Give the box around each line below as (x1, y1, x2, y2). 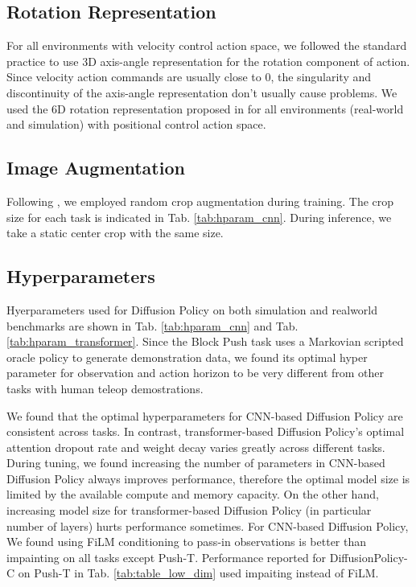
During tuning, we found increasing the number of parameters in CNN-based (6, 454, 385, 471)
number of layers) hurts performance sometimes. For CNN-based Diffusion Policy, (6, 517, 409, 534)
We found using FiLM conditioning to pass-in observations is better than (6, 533, 367, 550)
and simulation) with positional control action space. (6, 116, 266, 133)
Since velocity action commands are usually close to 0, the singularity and (6, 68, 372, 85)
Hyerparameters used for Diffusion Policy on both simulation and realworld (6, 301, 378, 318)
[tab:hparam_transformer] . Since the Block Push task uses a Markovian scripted (6, 333, 404, 350)
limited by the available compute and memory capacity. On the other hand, (6, 486, 379, 503)
